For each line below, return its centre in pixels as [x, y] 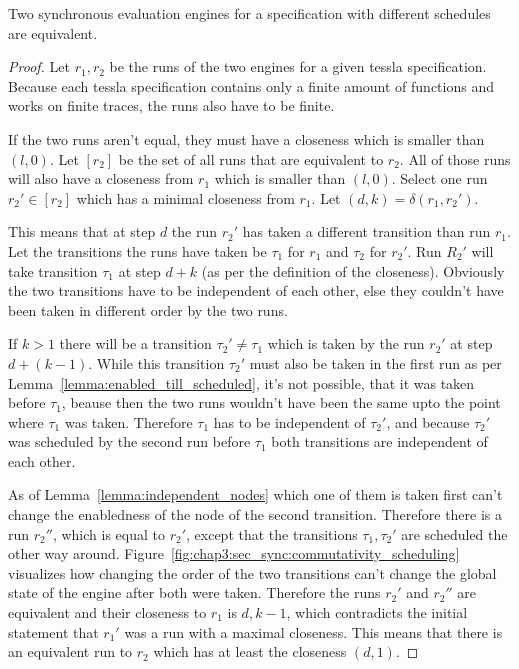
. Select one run [439, 178]
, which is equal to [108, 533]
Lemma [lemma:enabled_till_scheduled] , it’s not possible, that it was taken [241, 382]
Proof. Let [39, 66]
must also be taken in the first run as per [375, 362]
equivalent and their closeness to [107, 612]
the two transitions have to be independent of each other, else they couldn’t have [256, 290]
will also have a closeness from [101, 178]
